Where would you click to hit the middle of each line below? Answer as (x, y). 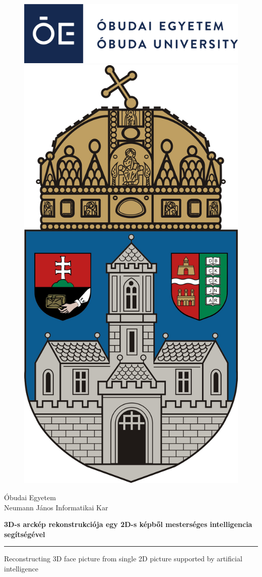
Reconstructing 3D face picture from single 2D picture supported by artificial (123, 559)
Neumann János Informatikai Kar (56, 507)
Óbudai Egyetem (30, 497)
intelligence (21, 568)
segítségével (25, 534)
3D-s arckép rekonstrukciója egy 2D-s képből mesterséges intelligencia (128, 524)
